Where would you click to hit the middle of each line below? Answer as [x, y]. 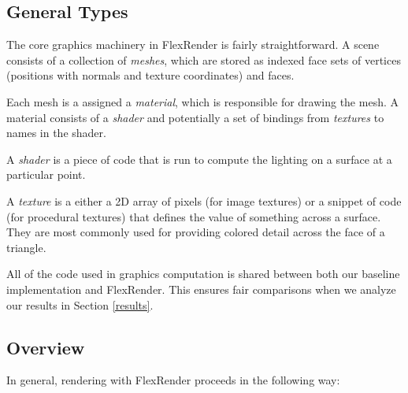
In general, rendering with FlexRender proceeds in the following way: [173, 380]
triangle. [26, 247]
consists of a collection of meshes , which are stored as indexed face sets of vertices [204, 59]
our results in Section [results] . [80, 304]
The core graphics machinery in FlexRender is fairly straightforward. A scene [193, 44]
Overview [46, 347]
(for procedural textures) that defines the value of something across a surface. [194, 216]
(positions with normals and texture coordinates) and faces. [150, 75]
